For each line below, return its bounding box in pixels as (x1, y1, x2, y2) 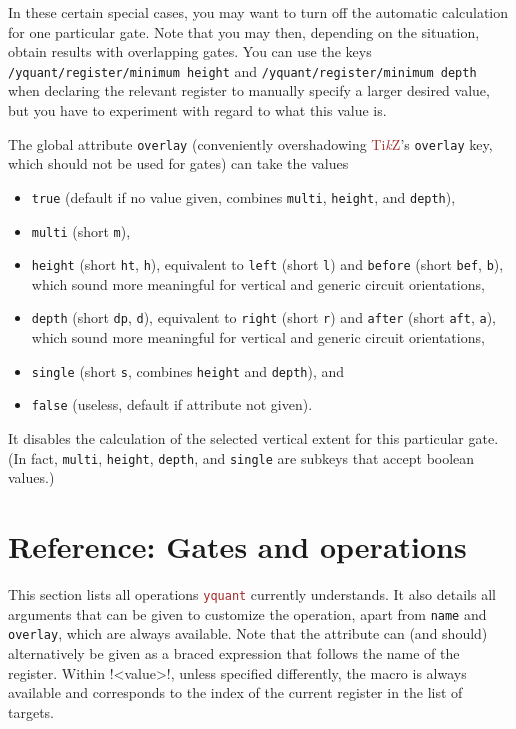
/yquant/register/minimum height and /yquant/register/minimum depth (8, 60, 477, 81)
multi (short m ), (31, 220, 131, 241)
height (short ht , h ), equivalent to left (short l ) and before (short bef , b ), (31, 254, 504, 275)
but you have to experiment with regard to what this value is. (8, 100, 387, 121)
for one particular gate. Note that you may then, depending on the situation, (8, 21, 480, 42)
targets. (8, 701, 55, 722)
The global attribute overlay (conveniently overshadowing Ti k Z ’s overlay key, (8, 133, 493, 154)
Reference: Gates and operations (8, 526, 467, 567)
